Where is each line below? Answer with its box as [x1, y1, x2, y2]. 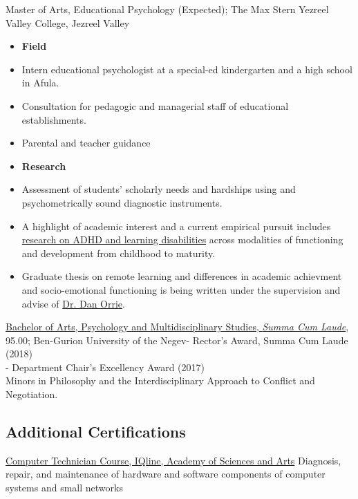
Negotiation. [6, 387, 58, 402]
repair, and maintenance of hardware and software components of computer [6, 467, 326, 481]
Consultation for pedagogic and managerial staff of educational [21, 98, 289, 113]
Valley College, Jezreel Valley [6, 15, 130, 30]
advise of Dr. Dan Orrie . [21, 296, 125, 310]
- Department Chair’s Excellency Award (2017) [6, 359, 205, 374]
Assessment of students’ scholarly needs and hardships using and [21, 182, 296, 196]
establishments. [21, 112, 86, 126]
